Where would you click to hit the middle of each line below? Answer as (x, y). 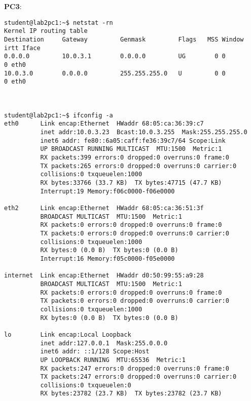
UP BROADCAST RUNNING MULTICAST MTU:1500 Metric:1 (131, 149)
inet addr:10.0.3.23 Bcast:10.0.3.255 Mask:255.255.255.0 (144, 132)
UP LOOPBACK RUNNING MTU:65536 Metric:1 (113, 360)
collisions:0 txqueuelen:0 (86, 385)
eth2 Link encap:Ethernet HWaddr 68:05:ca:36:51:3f (104, 208)
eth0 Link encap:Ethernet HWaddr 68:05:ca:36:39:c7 (104, 124)
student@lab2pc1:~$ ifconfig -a (59, 115)
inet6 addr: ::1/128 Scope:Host (95, 352)
